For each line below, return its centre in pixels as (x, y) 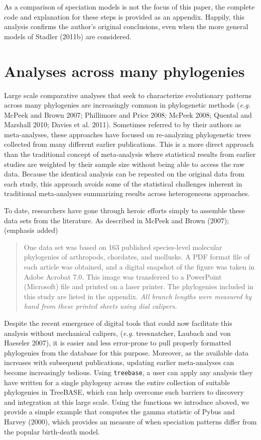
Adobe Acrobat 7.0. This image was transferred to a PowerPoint (123, 276)
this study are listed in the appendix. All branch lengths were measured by (138, 296)
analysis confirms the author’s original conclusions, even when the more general (126, 26)
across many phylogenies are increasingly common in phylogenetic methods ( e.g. (127, 105)
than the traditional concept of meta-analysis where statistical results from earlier (130, 154)
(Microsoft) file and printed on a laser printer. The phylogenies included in (139, 286)
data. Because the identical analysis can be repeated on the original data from (124, 174)
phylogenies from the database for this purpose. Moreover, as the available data (126, 352)
